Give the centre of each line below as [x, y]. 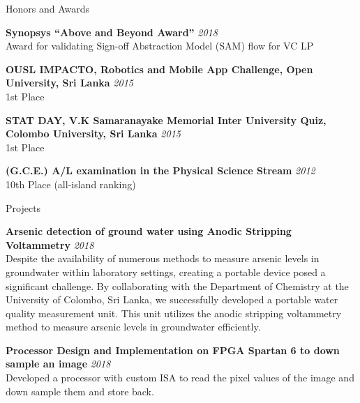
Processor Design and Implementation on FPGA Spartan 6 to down [173, 350]
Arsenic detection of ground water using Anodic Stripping [149, 231]
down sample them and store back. [80, 391]
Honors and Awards [48, 8]
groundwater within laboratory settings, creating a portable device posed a [166, 272]
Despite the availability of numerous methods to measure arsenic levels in [163, 258]
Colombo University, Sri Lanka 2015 [93, 134]
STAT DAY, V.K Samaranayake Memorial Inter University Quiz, [166, 120]
